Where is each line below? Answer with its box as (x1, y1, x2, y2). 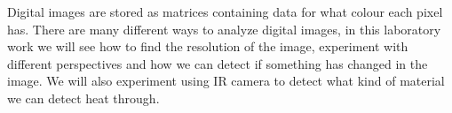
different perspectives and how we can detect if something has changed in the (7, 54, 428, 72)
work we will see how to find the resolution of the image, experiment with (7, 37, 408, 56)
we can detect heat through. (7, 88, 160, 107)
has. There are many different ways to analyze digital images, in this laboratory (7, 19, 441, 38)
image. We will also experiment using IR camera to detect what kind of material (7, 72, 445, 90)
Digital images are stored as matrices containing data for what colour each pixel (7, 3, 443, 20)
